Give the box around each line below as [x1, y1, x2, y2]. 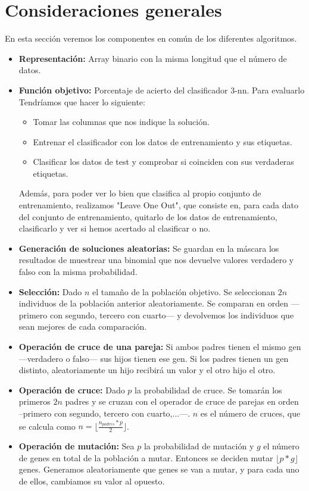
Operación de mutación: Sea [18, 440, 135, 452]
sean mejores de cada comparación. [18, 320, 147, 333]
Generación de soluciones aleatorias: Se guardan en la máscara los [18, 242, 279, 254]
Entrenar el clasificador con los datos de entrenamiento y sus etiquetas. [33, 135, 292, 148]
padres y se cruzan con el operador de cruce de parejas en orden [65, 395, 299, 408]
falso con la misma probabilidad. [18, 265, 138, 278]
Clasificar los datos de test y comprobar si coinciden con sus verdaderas [33, 155, 294, 168]
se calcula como [18, 420, 76, 432]
